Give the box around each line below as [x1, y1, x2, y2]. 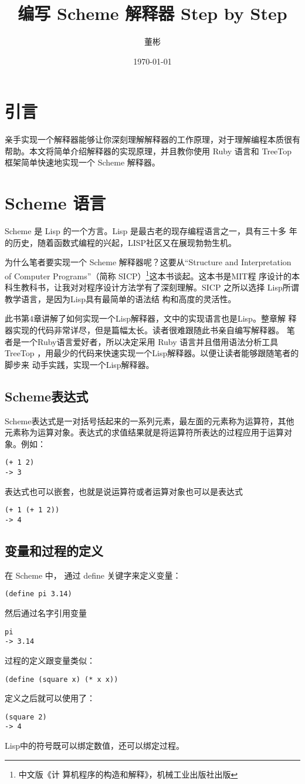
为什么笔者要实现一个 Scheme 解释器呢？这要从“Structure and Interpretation [5, 256, 292, 268]
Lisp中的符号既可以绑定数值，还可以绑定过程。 [5, 739, 184, 752]
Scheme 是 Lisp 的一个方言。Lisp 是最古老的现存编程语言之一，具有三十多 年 [5, 225, 297, 237]
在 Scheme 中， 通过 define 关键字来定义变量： [5, 569, 181, 581]
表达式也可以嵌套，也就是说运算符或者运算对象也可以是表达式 [5, 485, 243, 497]
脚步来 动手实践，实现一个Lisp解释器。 [5, 358, 154, 370]
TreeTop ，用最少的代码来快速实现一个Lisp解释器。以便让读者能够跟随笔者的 [5, 347, 299, 359]
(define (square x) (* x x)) [5, 675, 118, 684]
